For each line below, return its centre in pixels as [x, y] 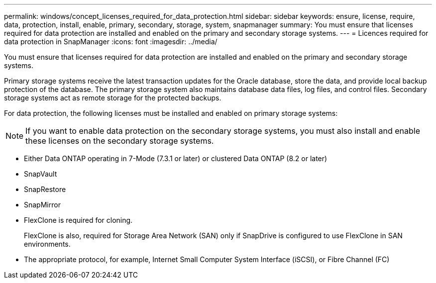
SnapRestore [45, 189]
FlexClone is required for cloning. [78, 220]
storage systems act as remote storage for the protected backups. [113, 98]
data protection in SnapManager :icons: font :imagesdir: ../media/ [111, 42]
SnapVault [41, 174]
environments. [47, 244]
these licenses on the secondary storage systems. [120, 141]
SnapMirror [42, 205]
